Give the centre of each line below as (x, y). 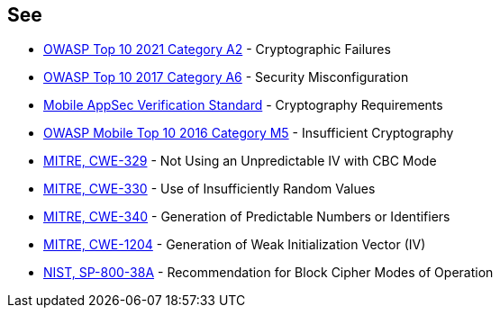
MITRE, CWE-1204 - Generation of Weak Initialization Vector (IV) (235, 245)
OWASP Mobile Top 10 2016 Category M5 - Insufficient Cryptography (249, 133)
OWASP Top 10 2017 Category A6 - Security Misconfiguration (226, 77)
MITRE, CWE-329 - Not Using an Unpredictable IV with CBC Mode (240, 161)
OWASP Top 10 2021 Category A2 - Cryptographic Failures (217, 49)
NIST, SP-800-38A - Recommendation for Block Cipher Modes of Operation (268, 273)
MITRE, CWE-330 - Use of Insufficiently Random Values (209, 189)
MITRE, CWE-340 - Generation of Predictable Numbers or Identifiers (247, 217)
